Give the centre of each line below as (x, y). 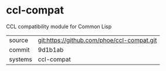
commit (19, 49)
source (18, 40)
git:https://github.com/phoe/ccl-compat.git (97, 40)
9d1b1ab (51, 49)
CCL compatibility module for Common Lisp (59, 26)
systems (21, 59)
